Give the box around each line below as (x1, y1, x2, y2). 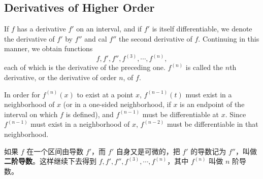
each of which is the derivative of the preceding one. (4, 62, 166, 73)
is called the (185, 62, 223, 73)
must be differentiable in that (167, 119, 258, 129)
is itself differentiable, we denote (152, 23, 252, 34)
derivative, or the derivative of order (4, 72, 117, 83)
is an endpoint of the (180, 99, 245, 110)
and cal (84, 33, 107, 44)
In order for (4, 89, 40, 99)
